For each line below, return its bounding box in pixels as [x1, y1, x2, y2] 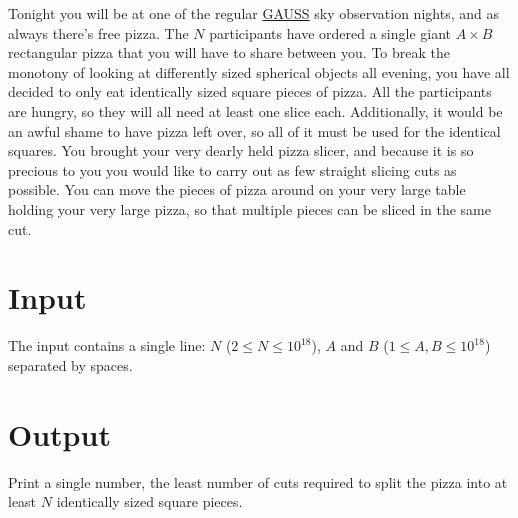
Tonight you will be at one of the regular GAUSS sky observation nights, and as [8, 3, 499, 23]
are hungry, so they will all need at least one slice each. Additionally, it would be [8, 100, 503, 121]
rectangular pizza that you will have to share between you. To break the [8, 42, 450, 63]
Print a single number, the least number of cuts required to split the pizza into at [8, 471, 508, 492]
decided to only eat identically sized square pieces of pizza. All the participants [8, 81, 492, 102]
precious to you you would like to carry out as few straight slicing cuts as [8, 159, 457, 180]
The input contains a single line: [8, 335, 206, 356]
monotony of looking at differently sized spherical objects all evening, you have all [8, 61, 510, 82]
